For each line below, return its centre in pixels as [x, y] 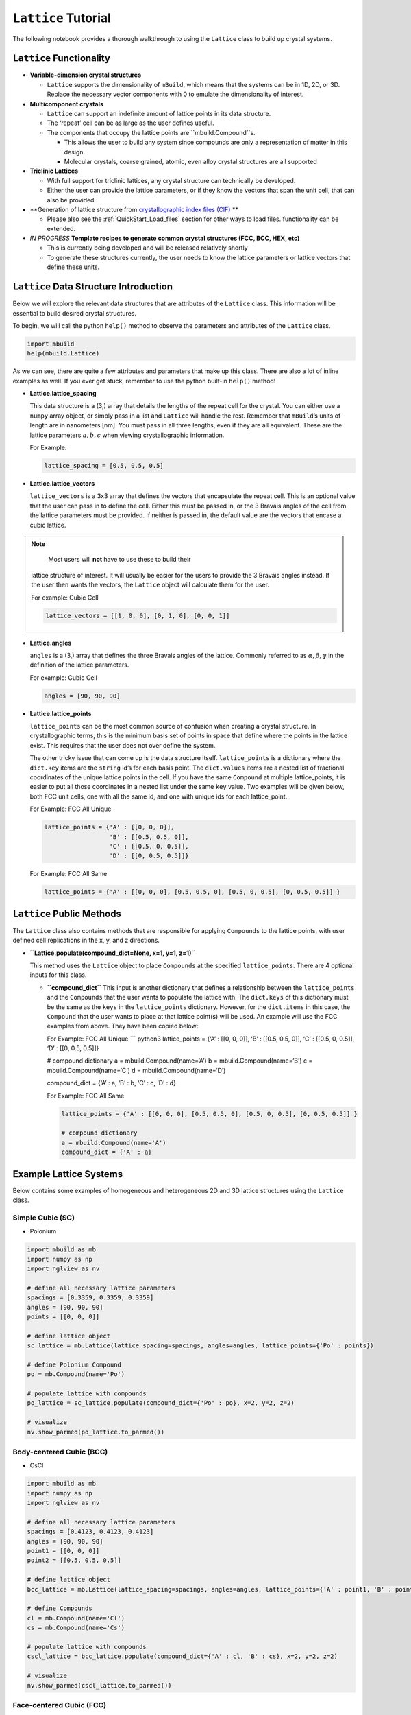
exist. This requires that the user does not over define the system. [123, 745]
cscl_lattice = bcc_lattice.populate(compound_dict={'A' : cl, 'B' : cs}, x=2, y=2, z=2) [183, 1656]
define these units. [73, 267]
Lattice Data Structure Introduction [93, 287]
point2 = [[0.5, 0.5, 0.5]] [74, 1560]
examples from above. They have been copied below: [123, 1026]
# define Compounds [60, 1608]
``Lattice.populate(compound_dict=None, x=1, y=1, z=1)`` [113, 953]
